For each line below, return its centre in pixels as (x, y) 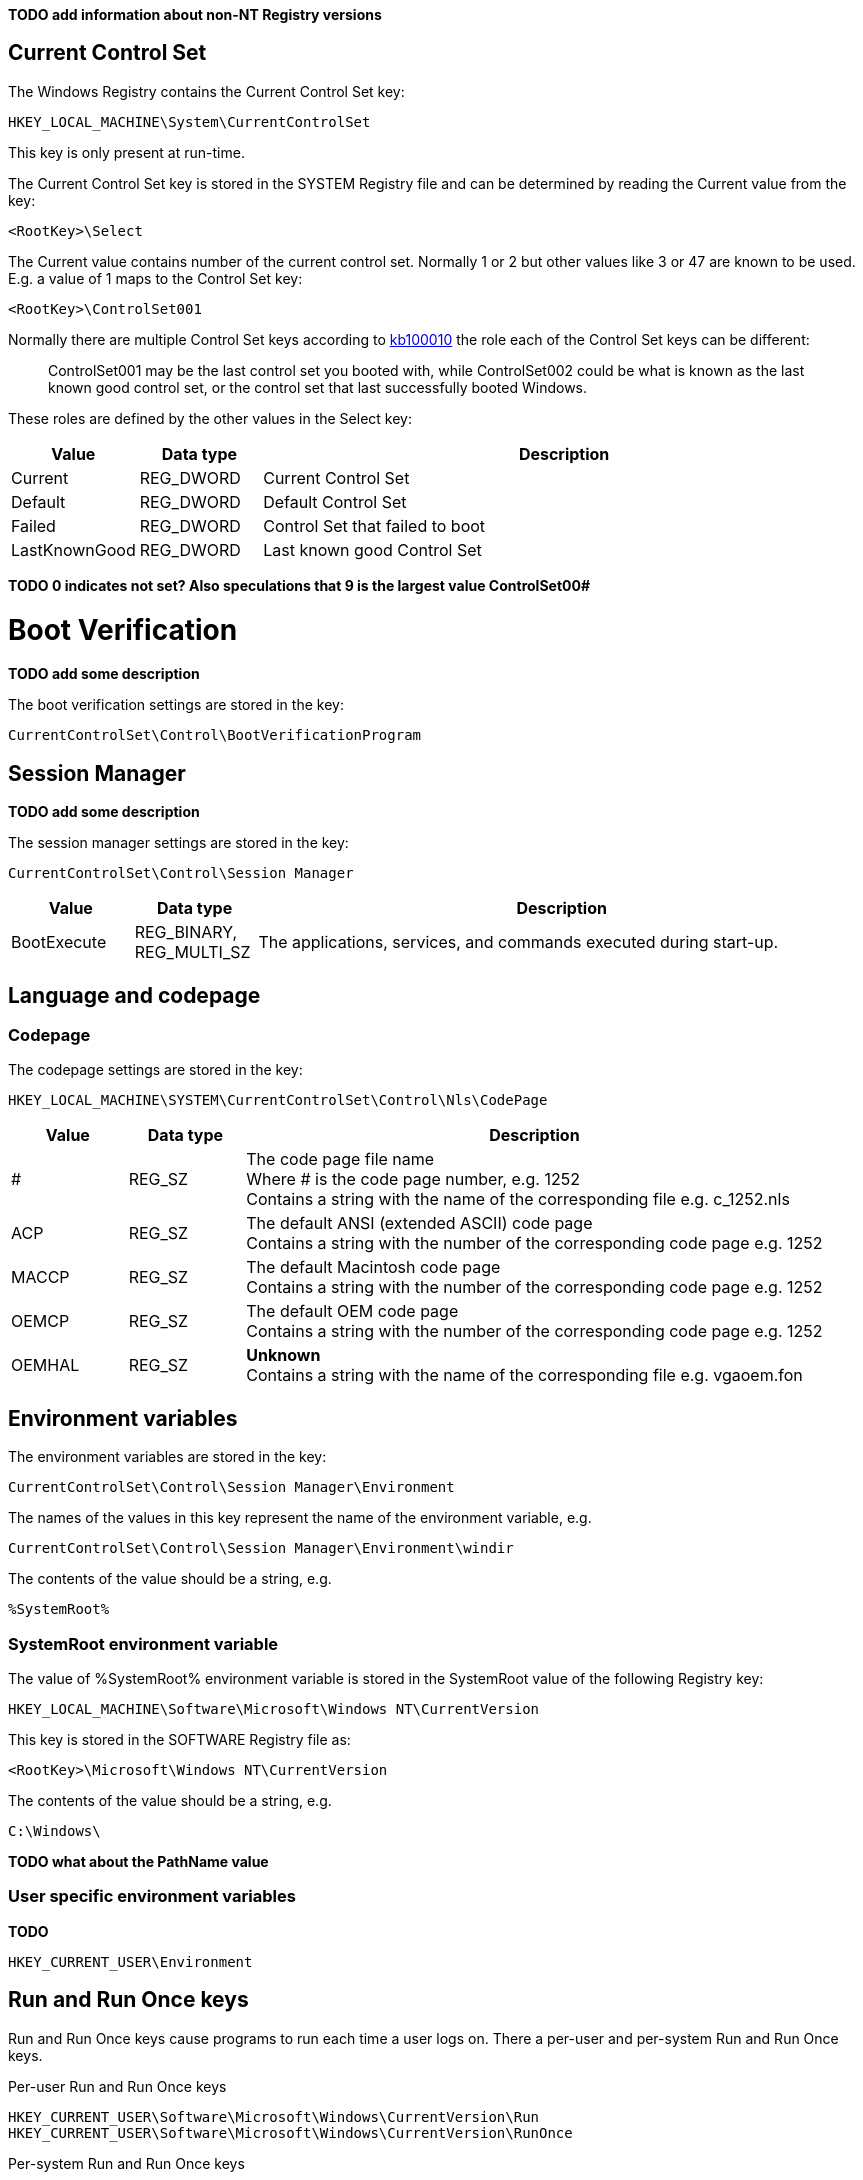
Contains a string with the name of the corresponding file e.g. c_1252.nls (518, 1199)
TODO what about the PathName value (138, 1861)
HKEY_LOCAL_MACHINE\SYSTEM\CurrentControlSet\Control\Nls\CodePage (278, 1100)
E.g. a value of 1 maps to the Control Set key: (155, 278)
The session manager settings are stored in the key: (178, 843)
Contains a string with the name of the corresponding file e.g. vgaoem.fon (524, 1375)
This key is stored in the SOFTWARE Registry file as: (179, 1739)
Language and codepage (134, 995)
